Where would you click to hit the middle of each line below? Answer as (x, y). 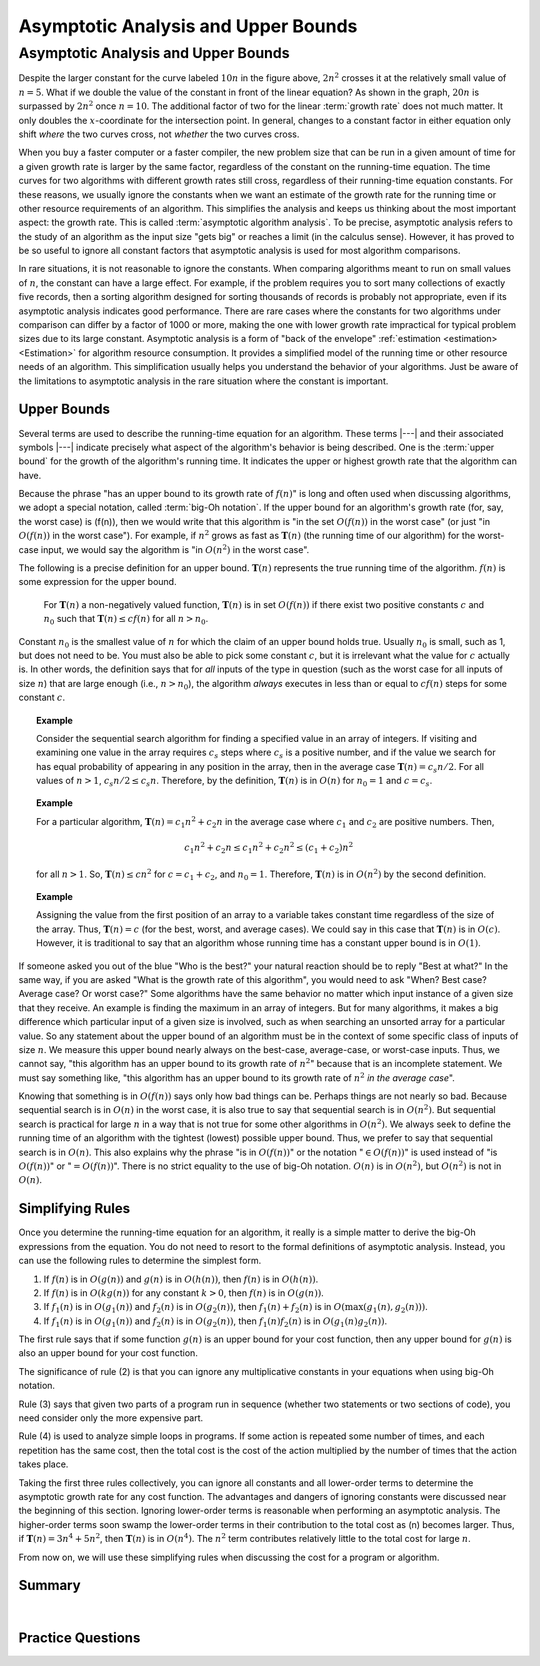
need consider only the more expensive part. (111, 1418)
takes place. (43, 1464)
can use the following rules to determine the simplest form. (140, 1261)
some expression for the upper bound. (97, 582)
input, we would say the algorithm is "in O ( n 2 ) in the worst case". (175, 548)
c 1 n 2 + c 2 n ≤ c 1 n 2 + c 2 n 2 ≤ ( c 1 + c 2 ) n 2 (269, 847)
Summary (49, 1585)
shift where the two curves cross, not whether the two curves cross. (159, 134)
